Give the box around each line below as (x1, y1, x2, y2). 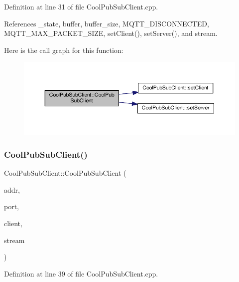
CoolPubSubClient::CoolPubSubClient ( (4, 168, 126, 178)
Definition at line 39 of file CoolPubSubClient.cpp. (4, 268, 158, 279)
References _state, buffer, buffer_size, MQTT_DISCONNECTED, (4, 18, 209, 28)
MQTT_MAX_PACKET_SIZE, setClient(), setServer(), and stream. (4, 28, 218, 38)
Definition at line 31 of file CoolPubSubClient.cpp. (4, 1, 158, 11)
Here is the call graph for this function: (4, 44, 123, 55)
